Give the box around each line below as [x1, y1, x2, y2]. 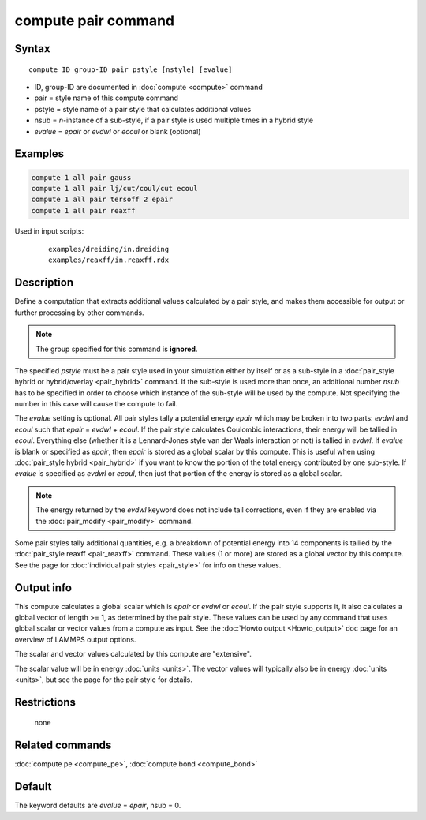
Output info [14, 581, 73, 594]
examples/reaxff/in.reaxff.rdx [48, 256, 170, 264]
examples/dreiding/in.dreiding [48, 245, 170, 254]
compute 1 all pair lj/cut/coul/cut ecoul [31, 184, 198, 193]
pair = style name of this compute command [34, 93, 179, 103]
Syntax [14, 42, 50, 55]
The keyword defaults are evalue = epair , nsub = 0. [14, 801, 181, 811]
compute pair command [14, 12, 175, 29]
